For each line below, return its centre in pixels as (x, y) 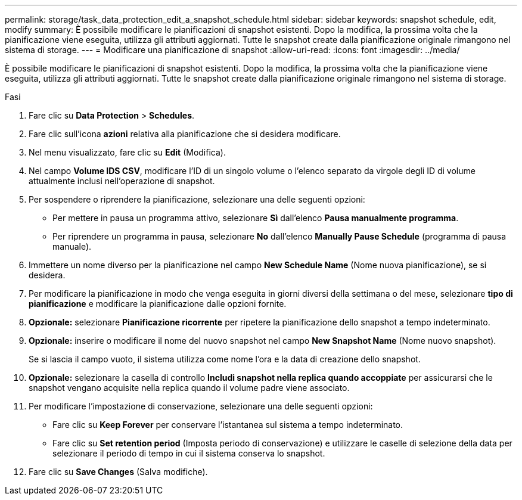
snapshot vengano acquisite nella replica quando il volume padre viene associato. (189, 388)
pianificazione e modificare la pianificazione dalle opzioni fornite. (158, 304)
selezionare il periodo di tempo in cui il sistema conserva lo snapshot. (189, 453)
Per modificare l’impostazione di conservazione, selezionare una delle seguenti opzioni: (201, 406)
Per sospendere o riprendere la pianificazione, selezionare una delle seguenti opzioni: (197, 199)
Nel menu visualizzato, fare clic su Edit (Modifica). (127, 152)
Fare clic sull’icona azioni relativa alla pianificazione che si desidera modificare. (185, 134)
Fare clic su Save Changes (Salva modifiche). (118, 472)
